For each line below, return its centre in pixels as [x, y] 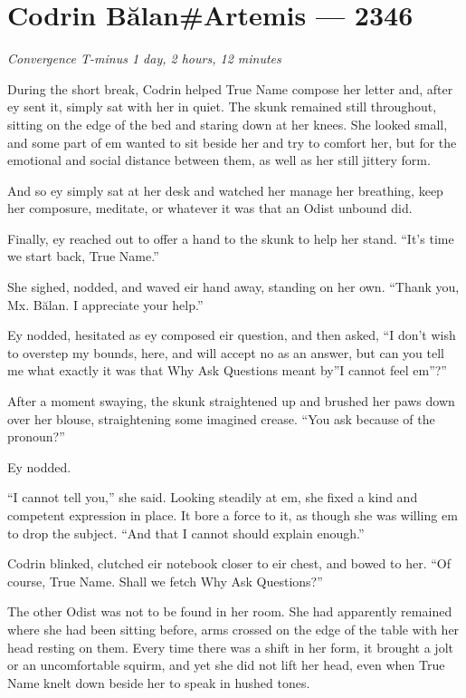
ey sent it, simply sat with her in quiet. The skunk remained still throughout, [222, 107]
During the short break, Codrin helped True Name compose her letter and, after [230, 88]
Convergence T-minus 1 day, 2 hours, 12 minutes [144, 58]
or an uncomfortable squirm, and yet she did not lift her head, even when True [226, 665]
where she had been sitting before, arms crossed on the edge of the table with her [233, 629]
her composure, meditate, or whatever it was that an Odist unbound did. [210, 208]
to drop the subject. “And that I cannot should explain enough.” [186, 533]
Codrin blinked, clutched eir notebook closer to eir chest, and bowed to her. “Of [229, 563]
